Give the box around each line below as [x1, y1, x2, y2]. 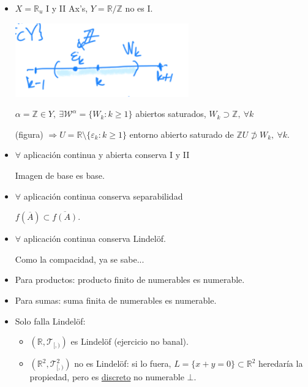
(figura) [15, 127, 43, 140]
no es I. [125, 2, 153, 14]
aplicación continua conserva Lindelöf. [23, 232, 166, 245]
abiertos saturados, [135, 107, 206, 120]
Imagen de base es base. [15, 168, 105, 181]
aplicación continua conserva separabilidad [23, 189, 183, 202]
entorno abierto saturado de [129, 127, 234, 140]
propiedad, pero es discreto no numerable [29, 370, 184, 383]
